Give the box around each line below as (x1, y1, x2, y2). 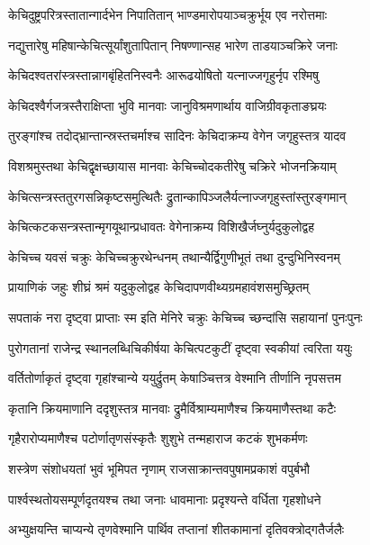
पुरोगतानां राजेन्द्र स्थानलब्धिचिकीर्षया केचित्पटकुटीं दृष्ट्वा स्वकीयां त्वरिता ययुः (8, 338, 353, 357)
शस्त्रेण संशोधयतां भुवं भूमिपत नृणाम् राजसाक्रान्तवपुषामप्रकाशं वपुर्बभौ (8, 459, 311, 477)
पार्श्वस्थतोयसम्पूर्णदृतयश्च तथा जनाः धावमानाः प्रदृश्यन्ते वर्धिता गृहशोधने (8, 489, 321, 508)
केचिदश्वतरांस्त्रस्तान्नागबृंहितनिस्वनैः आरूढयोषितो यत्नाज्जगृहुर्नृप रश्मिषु (8, 66, 320, 85)
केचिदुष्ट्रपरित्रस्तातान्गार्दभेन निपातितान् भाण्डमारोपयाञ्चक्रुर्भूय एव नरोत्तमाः (8, 5, 328, 23)
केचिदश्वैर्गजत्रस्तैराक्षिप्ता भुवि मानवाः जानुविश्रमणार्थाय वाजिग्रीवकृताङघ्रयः (8, 95, 327, 114)
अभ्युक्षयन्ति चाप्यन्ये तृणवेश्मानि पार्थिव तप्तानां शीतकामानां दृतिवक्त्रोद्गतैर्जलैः (8, 520, 345, 539)
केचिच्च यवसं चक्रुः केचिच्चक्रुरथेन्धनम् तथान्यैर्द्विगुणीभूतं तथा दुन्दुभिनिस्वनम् (8, 247, 340, 266)
